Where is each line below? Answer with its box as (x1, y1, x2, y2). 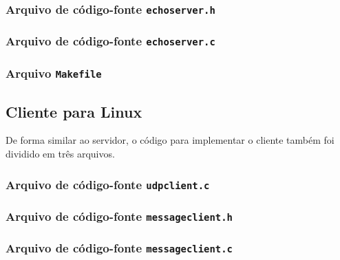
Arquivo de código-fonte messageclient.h (6, 207, 233, 224)
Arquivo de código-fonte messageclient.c (6, 239, 233, 257)
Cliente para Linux (6, 100, 142, 122)
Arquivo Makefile (6, 64, 102, 81)
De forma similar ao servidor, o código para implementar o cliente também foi (6, 133, 334, 147)
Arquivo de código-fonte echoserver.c (6, 32, 215, 50)
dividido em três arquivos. (6, 147, 115, 161)
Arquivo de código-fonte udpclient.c (6, 175, 210, 193)
